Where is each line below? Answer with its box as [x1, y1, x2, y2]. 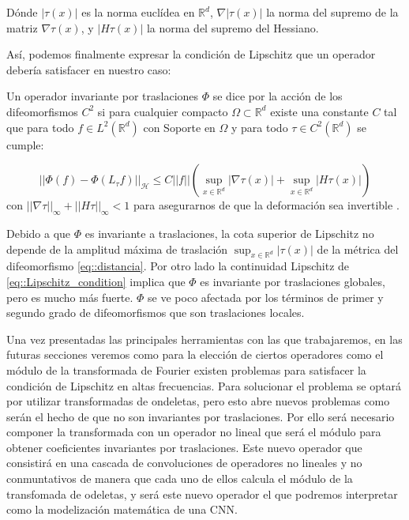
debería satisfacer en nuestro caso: [6, 61, 171, 77]
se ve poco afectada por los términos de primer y [148, 288, 384, 305]
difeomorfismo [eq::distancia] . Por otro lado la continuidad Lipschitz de [6, 258, 350, 274]
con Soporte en [143, 119, 216, 135]
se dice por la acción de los [212, 88, 343, 104]
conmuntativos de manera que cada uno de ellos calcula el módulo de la [6, 470, 353, 487]
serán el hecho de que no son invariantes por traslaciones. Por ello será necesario [6, 408, 395, 424]
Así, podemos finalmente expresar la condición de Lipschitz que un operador [6, 46, 376, 62]
